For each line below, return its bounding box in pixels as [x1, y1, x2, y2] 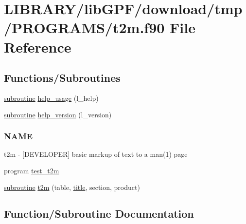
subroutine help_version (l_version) [4, 109, 112, 119]
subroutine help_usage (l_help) [4, 93, 99, 103]
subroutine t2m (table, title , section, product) [4, 182, 140, 192]
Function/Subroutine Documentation [4, 205, 194, 221]
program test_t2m [4, 165, 59, 175]
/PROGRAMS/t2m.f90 [4, 18, 165, 37]
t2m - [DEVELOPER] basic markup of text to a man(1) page [4, 149, 188, 159]
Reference [4, 37, 71, 56]
